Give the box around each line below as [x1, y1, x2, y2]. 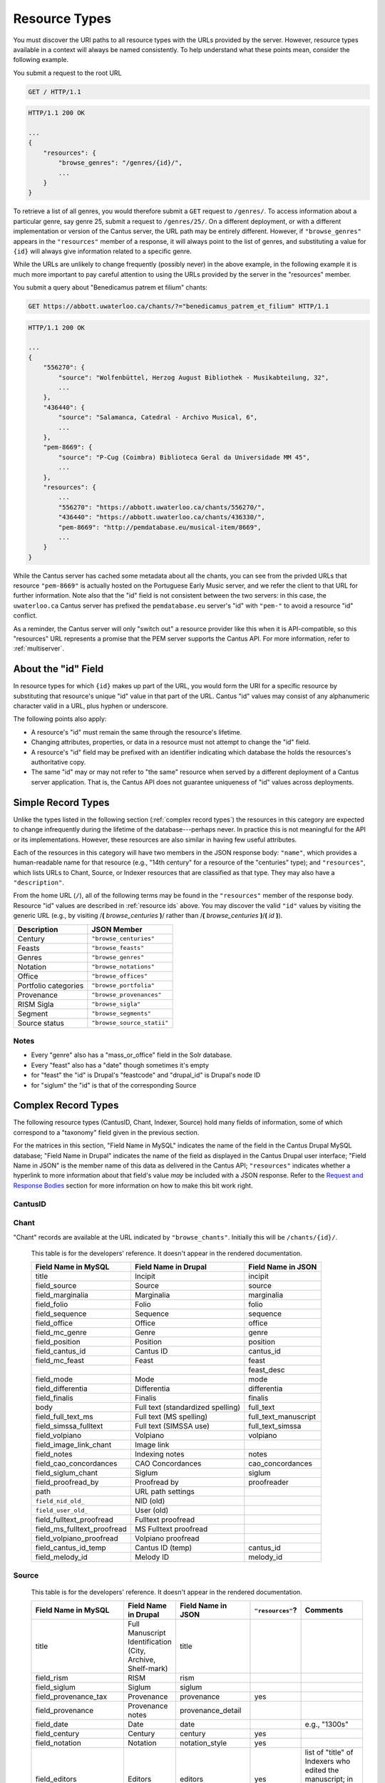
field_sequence [35, 1309, 87, 1319]
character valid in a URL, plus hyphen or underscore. [13, 702, 168, 710]
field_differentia [35, 1384, 88, 1394]
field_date [35, 1720, 69, 1730]
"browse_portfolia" [91, 981, 155, 989]
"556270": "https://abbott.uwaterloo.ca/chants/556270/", [58, 503, 265, 511]
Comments [304, 1605, 344, 1615]
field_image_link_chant [35, 1440, 112, 1450]
